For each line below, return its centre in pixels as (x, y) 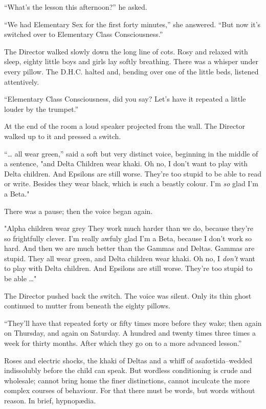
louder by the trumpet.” (41, 109)
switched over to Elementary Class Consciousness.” (84, 34)
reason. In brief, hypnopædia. (50, 400)
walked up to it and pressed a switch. (63, 136)
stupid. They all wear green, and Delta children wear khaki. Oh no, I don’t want (130, 258)
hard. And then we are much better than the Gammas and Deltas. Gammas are (129, 248)
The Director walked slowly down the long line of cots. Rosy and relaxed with (126, 51)
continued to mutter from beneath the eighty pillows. (87, 306)
